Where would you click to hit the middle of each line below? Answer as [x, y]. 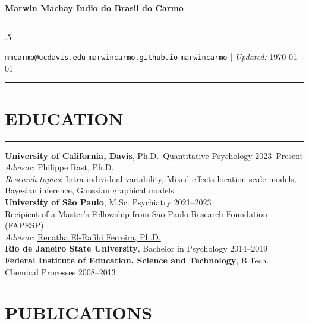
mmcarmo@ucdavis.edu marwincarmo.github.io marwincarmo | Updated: [136, 57]
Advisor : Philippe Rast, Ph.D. [59, 167]
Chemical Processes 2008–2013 [60, 271]
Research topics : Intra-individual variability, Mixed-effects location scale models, [151, 178]
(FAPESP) [24, 225]
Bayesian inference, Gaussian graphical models [89, 190]
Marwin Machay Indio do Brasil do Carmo [94, 8]
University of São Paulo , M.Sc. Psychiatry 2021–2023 [108, 201]
